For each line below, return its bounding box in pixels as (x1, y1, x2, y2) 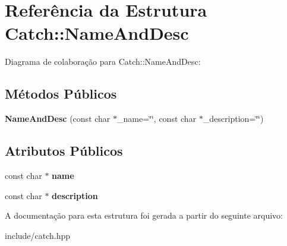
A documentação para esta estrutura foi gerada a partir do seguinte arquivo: (5, 209, 283, 222)
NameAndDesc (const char (5, 112, 111, 125)
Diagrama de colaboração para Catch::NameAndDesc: (5, 55, 201, 68)
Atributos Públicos (5, 141, 123, 160)
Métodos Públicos (5, 84, 117, 103)
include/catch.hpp (5, 229, 71, 241)
